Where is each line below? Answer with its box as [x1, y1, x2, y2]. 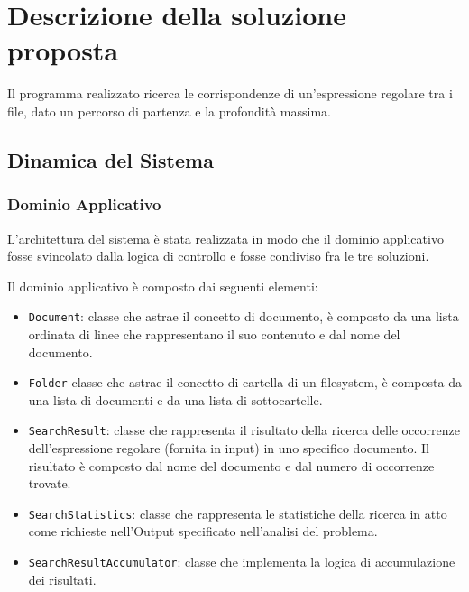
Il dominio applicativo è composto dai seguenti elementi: [7, 276, 318, 295]
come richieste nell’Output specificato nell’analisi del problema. [28, 522, 378, 541]
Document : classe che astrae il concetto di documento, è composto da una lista [28, 307, 459, 326]
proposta [7, 32, 119, 69]
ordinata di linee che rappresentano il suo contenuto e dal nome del [28, 324, 400, 343]
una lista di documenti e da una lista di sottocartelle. [28, 390, 323, 409]
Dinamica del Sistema [7, 145, 214, 173]
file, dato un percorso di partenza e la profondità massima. [7, 101, 331, 120]
